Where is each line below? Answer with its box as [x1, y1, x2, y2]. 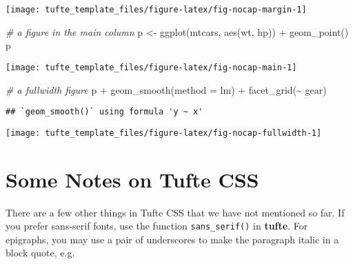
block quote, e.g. [6, 245, 75, 260]
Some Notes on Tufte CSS [6, 165, 259, 193]
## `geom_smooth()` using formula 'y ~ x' [6, 107, 203, 117]
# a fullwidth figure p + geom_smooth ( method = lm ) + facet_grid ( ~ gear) [6, 82, 327, 97]
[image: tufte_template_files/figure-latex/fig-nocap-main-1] [6, 62, 297, 72]
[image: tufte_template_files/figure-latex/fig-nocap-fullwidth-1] [6, 128, 322, 138]
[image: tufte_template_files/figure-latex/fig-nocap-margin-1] [6, 5, 307, 14]
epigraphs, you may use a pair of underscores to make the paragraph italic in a [6, 232, 339, 246]
